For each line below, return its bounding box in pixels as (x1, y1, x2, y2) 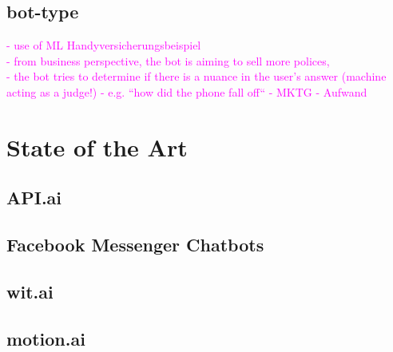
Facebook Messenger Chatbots (6, 232, 264, 257)
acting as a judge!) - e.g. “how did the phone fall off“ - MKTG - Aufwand (6, 83, 367, 100)
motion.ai (6, 326, 85, 350)
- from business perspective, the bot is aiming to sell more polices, (6, 52, 330, 69)
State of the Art (6, 130, 188, 163)
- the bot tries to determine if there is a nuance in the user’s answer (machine (6, 68, 387, 85)
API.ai (6, 185, 62, 210)
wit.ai (6, 279, 54, 303)
